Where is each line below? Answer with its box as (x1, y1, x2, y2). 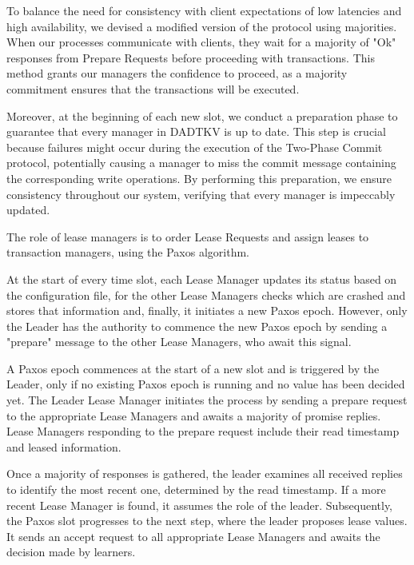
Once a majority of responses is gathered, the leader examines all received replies (6, 465, 403, 482)
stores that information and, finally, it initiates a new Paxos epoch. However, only (6, 302, 408, 319)
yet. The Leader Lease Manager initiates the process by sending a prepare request (6, 392, 408, 408)
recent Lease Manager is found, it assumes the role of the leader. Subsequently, (6, 496, 393, 513)
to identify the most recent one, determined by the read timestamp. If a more (6, 481, 386, 498)
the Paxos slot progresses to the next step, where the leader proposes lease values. (6, 512, 408, 529)
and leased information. (6, 438, 121, 455)
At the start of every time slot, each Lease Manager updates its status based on (6, 270, 397, 287)
